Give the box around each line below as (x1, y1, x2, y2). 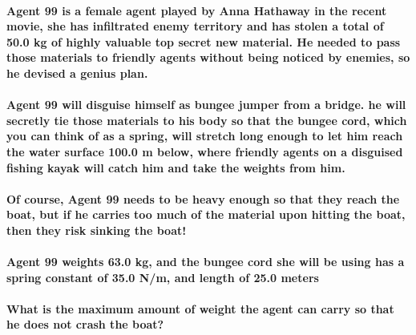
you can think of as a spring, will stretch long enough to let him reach (6, 127, 403, 144)
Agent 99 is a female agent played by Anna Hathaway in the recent (6, 2, 387, 18)
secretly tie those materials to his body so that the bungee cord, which (6, 111, 407, 128)
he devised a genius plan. (6, 64, 148, 81)
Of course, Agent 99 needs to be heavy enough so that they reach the (6, 190, 400, 207)
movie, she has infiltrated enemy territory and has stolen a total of (6, 18, 384, 34)
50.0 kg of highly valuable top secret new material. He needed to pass (6, 33, 401, 50)
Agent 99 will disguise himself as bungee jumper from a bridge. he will (6, 96, 406, 113)
